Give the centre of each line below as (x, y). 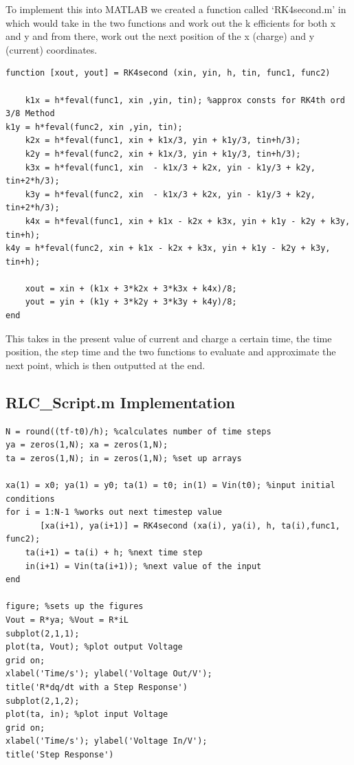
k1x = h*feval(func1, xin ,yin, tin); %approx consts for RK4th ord (185, 100)
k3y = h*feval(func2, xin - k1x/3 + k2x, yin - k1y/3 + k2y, (170, 194)
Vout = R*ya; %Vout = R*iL (67, 620)
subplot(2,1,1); (43, 633)
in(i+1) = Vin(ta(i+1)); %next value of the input (143, 566)
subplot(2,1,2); (43, 701)
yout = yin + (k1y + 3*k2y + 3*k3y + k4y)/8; (131, 302)
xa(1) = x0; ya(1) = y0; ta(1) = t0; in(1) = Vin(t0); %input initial (170, 486)
